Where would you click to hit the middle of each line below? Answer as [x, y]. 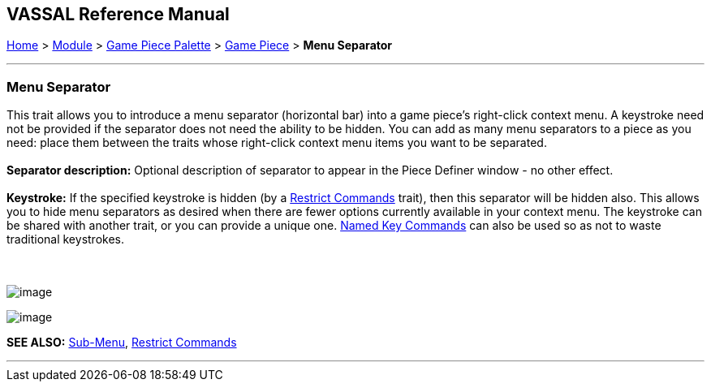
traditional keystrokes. [65, 239]
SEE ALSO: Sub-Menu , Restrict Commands [122, 343]
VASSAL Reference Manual [118, 14]
